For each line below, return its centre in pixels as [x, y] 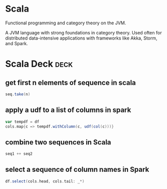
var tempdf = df [22, 122]
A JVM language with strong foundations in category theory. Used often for [84, 32]
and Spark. [17, 43]
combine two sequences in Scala [58, 142]
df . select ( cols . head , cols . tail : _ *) [45, 181]
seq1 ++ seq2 [19, 154]
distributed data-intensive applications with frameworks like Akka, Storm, [81, 38]
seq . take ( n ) [18, 94]
